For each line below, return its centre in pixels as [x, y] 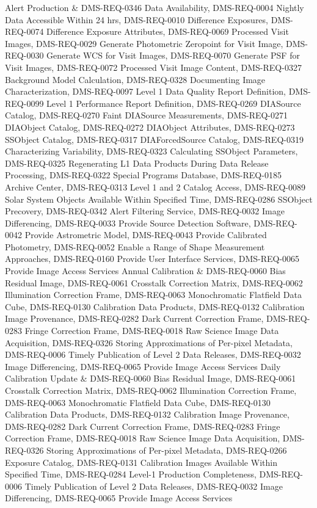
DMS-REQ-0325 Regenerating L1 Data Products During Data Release [137, 163]
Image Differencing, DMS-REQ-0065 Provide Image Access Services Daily [143, 366]
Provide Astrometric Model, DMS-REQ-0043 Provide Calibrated [146, 235]
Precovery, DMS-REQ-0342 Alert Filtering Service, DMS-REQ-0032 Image [145, 211]
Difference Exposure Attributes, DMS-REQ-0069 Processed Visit [168, 31]
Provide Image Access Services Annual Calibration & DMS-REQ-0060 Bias [145, 271]
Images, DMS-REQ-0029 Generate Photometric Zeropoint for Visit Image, [144, 43]
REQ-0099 [24, 103]
